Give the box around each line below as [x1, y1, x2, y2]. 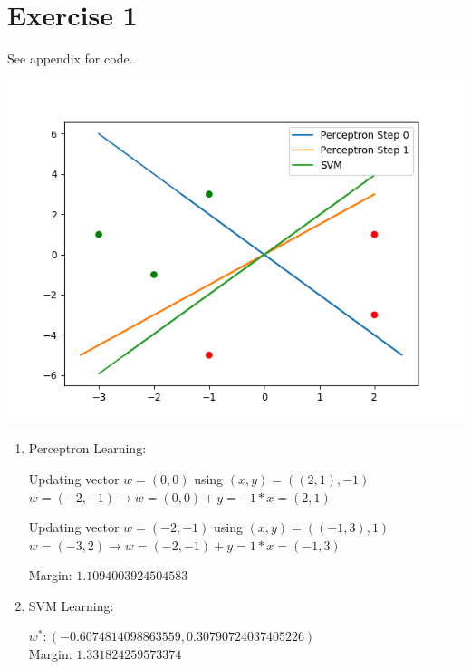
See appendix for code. [7, 49, 133, 68]
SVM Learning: [28, 596, 114, 615]
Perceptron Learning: [28, 439, 147, 458]
